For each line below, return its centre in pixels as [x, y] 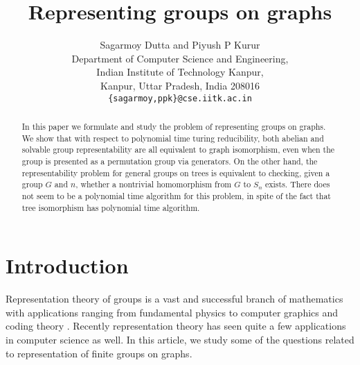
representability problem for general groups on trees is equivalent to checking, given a [176, 172]
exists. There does [298, 184]
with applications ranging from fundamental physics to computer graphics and [172, 312]
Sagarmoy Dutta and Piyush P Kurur [180, 45]
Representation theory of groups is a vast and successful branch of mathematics [174, 299]
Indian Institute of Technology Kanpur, [180, 72]
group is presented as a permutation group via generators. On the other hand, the [170, 161]
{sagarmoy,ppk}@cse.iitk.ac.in [180, 98]
